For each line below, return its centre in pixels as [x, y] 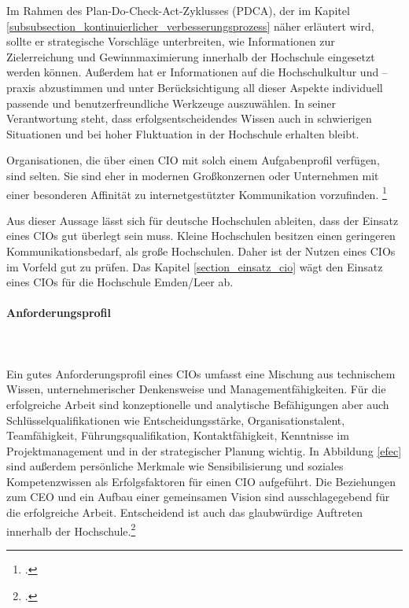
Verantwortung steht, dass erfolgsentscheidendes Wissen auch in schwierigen [189, 118]
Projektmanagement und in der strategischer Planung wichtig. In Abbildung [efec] [204, 450]
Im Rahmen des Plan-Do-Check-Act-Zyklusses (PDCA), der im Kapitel [178, 10]
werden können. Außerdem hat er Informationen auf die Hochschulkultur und [193, 72]
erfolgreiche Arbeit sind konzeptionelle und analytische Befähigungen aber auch [198, 404]
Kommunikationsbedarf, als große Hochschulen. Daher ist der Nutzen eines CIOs [201, 251]
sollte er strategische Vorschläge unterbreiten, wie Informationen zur [171, 41]
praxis [21, 87]
